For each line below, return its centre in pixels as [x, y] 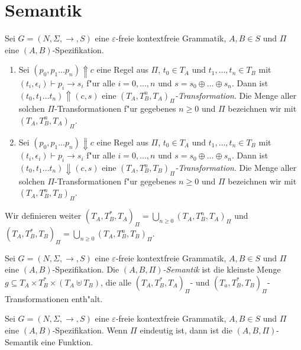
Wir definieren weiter [43, 215]
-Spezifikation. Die [86, 269]
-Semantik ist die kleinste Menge [222, 269]
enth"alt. [87, 298]
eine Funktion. [67, 341]
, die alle [116, 282]
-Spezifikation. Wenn [90, 330]
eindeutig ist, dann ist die [186, 330]
